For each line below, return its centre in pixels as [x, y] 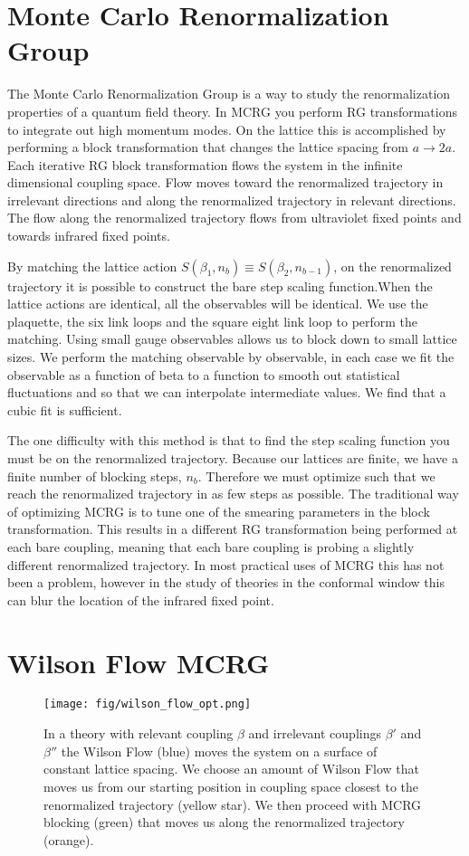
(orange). [69, 839]
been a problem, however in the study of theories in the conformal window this [226, 582]
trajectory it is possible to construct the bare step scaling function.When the [220, 285]
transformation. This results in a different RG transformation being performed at [233, 529]
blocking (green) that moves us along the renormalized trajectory [224, 822]
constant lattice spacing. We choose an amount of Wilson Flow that [232, 769]
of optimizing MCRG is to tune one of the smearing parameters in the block [219, 511]
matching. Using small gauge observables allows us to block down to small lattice [232, 339]
